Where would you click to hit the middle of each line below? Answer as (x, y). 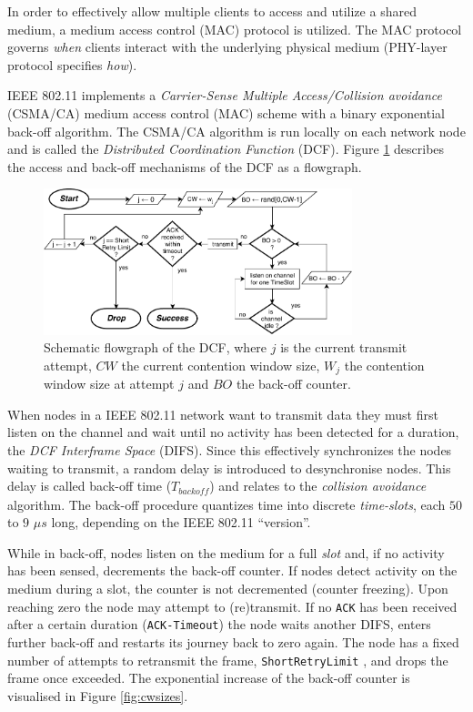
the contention (384, 365)
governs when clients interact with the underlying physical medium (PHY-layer (227, 47)
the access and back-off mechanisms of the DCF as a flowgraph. (185, 166)
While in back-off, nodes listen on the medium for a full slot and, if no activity (226, 552)
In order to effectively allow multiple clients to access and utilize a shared (212, 11)
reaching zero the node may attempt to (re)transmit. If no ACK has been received (232, 606)
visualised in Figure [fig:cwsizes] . (98, 695)
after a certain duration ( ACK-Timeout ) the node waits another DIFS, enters (219, 624)
